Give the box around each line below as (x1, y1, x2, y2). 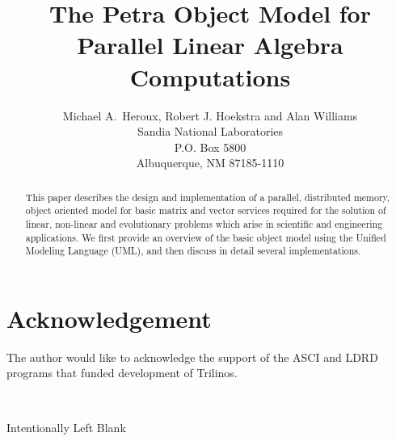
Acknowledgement (6, 301, 212, 334)
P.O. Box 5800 (174, 138, 246, 155)
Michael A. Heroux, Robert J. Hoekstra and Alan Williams (62, 107, 358, 124)
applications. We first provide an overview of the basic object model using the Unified (25, 230, 386, 244)
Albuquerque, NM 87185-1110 (136, 154, 284, 171)
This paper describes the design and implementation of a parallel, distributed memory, (25, 190, 390, 204)
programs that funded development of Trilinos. (6, 364, 238, 381)
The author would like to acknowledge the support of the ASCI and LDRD (6, 348, 378, 365)
